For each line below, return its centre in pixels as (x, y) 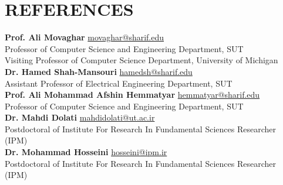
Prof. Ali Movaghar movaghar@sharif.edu (85, 37)
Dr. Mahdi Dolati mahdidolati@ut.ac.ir (80, 117)
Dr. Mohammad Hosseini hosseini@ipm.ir (86, 152)
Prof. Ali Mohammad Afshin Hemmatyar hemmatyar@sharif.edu (132, 95)
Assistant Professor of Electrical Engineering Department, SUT (119, 83)
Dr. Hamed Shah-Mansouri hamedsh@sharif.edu (99, 71)
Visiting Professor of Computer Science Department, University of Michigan (141, 60)
